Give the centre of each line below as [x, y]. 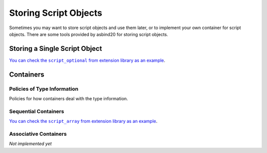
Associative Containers [38, 134]
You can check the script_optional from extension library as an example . [87, 60]
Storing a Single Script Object [56, 49]
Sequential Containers [37, 111]
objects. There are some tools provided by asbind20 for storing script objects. [89, 34]
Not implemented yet [30, 144]
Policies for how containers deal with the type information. [68, 98]
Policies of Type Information [44, 89]
